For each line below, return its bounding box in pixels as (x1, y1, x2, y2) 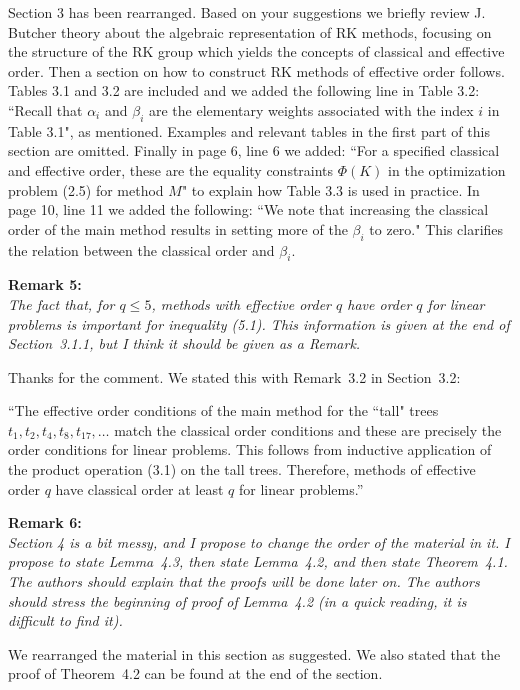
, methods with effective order (151, 293, 331, 314)
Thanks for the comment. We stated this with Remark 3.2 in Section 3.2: (8, 366, 461, 387)
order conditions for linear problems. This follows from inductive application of (8, 439, 492, 460)
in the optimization (388, 159, 506, 180)
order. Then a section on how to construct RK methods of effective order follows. (8, 60, 505, 81)
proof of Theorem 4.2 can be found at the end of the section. (8, 663, 383, 684)
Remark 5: (8, 274, 82, 295)
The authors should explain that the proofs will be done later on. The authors (8, 571, 480, 592)
